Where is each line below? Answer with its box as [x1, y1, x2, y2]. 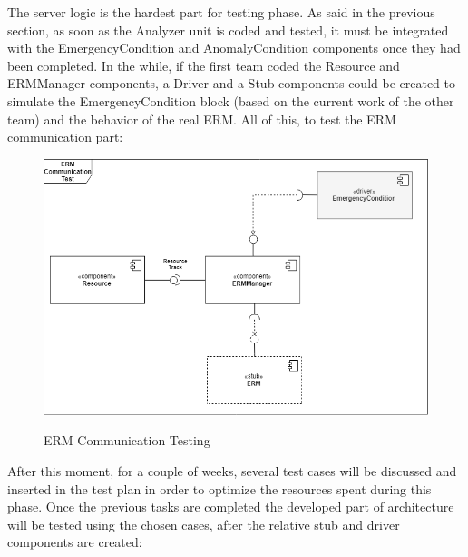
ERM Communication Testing [44, 431, 210, 450]
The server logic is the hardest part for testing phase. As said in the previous [7, 3, 435, 21]
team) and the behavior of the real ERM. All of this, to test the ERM [7, 109, 396, 128]
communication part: [7, 127, 123, 146]
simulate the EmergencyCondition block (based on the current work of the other [7, 91, 454, 110]
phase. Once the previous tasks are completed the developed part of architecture [7, 497, 454, 516]
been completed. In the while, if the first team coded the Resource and [7, 55, 400, 75]
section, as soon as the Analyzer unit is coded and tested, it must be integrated [7, 20, 449, 39]
